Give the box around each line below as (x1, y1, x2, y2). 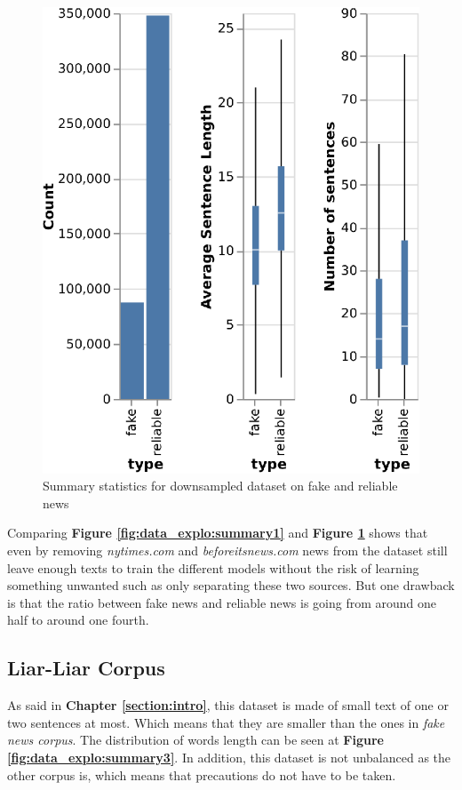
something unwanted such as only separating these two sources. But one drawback (7, 576, 455, 594)
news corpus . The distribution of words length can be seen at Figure (7, 730, 384, 749)
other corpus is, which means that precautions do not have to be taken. (7, 765, 396, 784)
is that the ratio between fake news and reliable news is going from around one (7, 593, 437, 611)
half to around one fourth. (7, 610, 149, 629)
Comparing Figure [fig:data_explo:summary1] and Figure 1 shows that (7, 523, 428, 542)
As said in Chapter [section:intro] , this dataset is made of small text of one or (7, 696, 449, 714)
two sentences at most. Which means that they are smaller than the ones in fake (7, 713, 445, 731)
